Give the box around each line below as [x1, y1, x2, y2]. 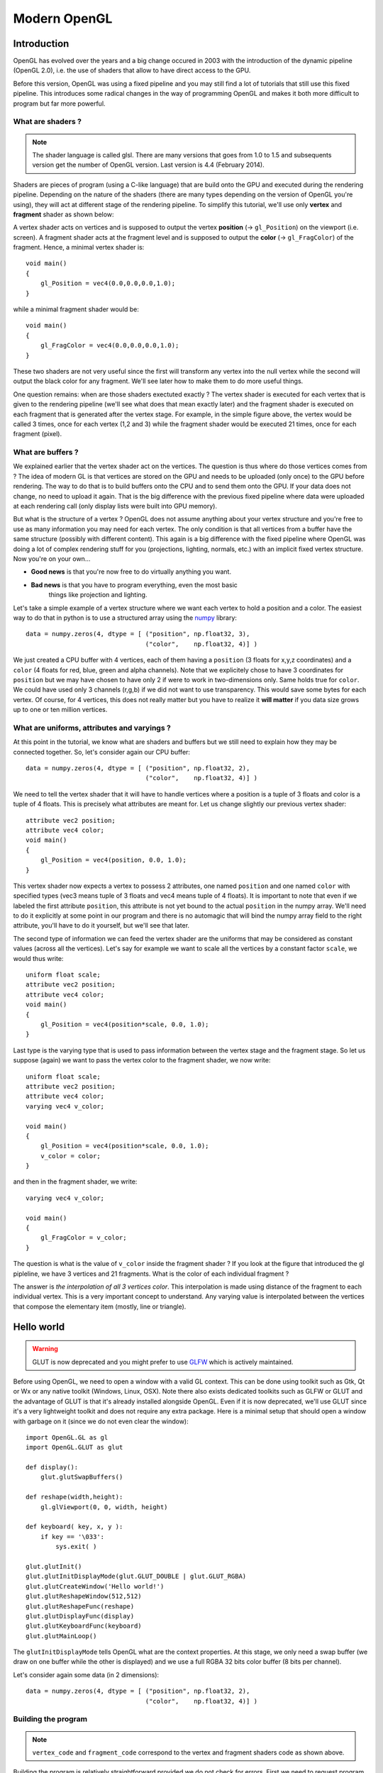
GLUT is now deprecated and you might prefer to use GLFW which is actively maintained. [32, 1357, 294, 1366]
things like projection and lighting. [48, 591, 148, 599]
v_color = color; [40, 1152, 101, 1160]
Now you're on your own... [13, 555, 91, 563]
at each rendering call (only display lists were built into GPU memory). [13, 502, 218, 511]
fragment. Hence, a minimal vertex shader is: [13, 243, 145, 252]
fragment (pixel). [13, 430, 62, 438]
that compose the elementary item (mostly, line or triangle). [13, 1302, 187, 1311]
